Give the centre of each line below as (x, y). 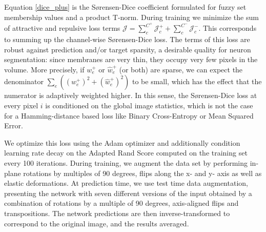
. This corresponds (228, 28)
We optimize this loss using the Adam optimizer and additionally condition (122, 142)
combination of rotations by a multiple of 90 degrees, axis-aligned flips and (121, 203)
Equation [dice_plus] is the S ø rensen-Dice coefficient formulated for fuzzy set (125, 7)
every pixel (21, 105)
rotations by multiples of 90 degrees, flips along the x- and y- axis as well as (142, 173)
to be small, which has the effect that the (197, 81)
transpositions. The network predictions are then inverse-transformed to (117, 213)
